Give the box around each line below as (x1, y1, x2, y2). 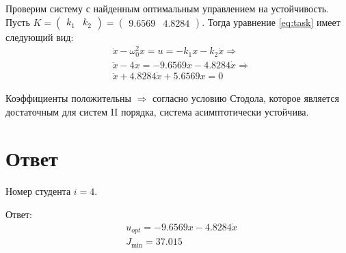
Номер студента (5, 184, 71, 198)
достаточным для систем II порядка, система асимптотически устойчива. (5, 104, 309, 118)
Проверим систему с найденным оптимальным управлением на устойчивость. (5, 1, 330, 15)
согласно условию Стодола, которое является (152, 90, 339, 105)
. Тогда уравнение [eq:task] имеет (202, 14, 341, 29)
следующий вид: (5, 29, 74, 44)
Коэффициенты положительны (5, 90, 131, 105)
